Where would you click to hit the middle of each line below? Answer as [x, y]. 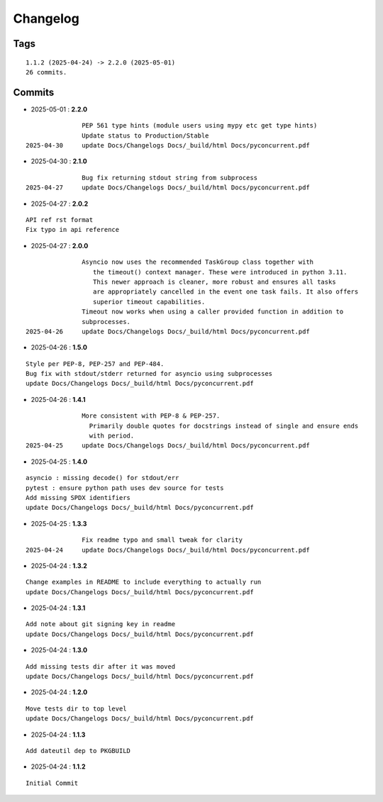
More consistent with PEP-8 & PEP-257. [151, 416]
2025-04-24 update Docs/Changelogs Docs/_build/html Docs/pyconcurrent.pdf [168, 550]
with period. [112, 436]
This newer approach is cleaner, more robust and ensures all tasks [214, 282]
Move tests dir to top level [76, 708]
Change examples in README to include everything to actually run [144, 582]
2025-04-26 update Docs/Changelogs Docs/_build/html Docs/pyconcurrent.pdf [168, 331]
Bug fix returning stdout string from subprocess [170, 178]
